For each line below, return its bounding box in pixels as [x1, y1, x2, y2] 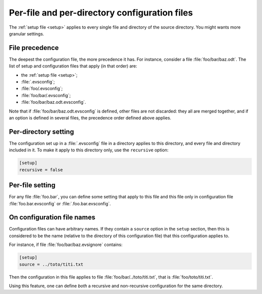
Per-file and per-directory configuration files [9, 7, 193, 18]
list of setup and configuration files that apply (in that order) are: [9, 63, 138, 69]
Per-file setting [9, 181, 56, 189]
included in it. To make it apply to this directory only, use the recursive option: [9, 147, 169, 153]
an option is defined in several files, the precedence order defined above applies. [9, 114, 172, 121]
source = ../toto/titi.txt [19, 261, 83, 267]
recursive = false [19, 167, 63, 172]
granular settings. [9, 31, 45, 36]
